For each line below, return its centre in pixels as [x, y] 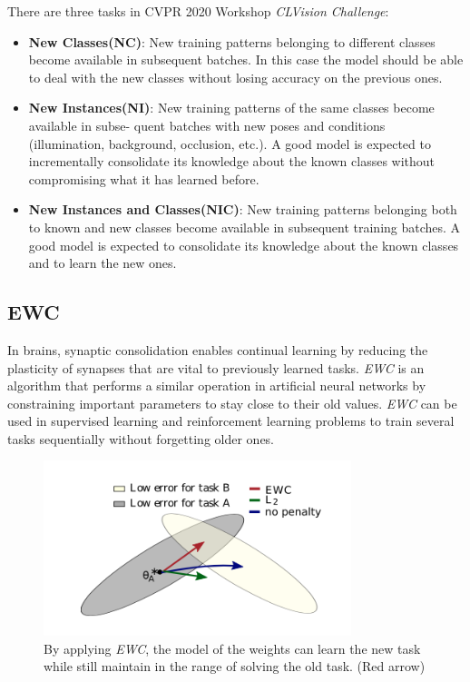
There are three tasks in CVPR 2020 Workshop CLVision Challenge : [198, 11]
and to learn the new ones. [103, 263]
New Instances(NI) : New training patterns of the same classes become [231, 108]
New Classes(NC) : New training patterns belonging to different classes [232, 41]
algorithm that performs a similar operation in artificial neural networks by [217, 385]
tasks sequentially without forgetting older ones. [141, 438]
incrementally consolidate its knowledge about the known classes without [232, 161]
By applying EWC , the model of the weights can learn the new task [232, 648]
